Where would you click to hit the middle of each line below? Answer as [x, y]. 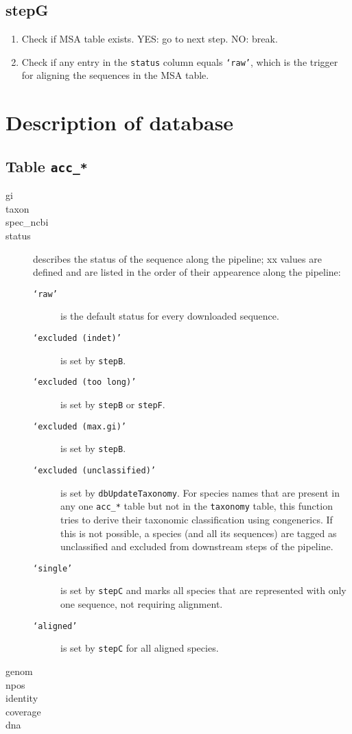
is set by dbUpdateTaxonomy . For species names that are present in [200, 492]
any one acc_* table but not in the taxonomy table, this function [197, 506]
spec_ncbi [27, 222]
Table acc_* [47, 166]
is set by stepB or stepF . [113, 404]
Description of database [120, 122]
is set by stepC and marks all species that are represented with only [203, 590]
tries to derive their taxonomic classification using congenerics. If [197, 519]
